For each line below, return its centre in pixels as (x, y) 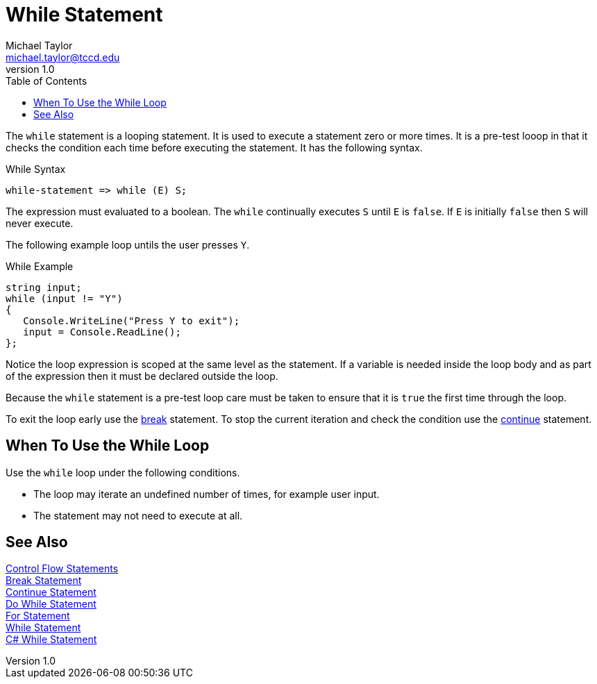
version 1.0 (30, 69)
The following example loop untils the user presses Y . (128, 244)
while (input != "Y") (64, 298)
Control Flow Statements (62, 569)
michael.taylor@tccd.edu (63, 57)
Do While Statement (51, 604)
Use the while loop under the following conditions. (123, 472)
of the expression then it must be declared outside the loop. (142, 376)
